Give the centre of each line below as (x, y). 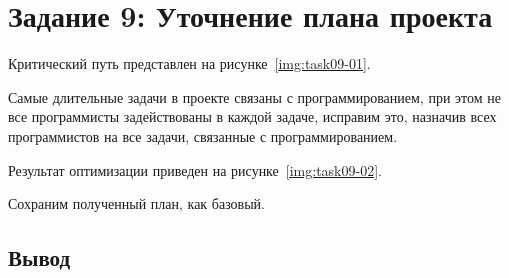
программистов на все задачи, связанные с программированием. (203, 135)
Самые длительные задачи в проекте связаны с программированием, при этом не (254, 96)
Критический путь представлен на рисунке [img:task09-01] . (189, 63)
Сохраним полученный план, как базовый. (136, 203)
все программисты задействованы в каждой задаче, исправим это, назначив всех (252, 116)
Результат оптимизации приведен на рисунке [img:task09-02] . (195, 169)
